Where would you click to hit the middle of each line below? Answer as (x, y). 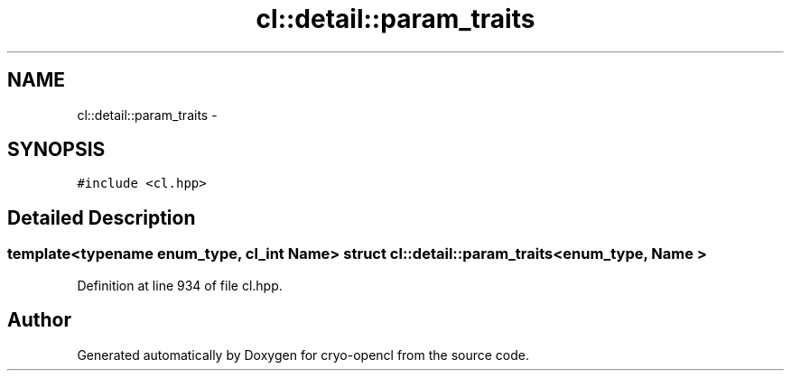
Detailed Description (102, 217)
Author (39, 320)
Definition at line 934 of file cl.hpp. (180, 285)
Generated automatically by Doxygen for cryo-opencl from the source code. (303, 355)
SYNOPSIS (56, 150)
